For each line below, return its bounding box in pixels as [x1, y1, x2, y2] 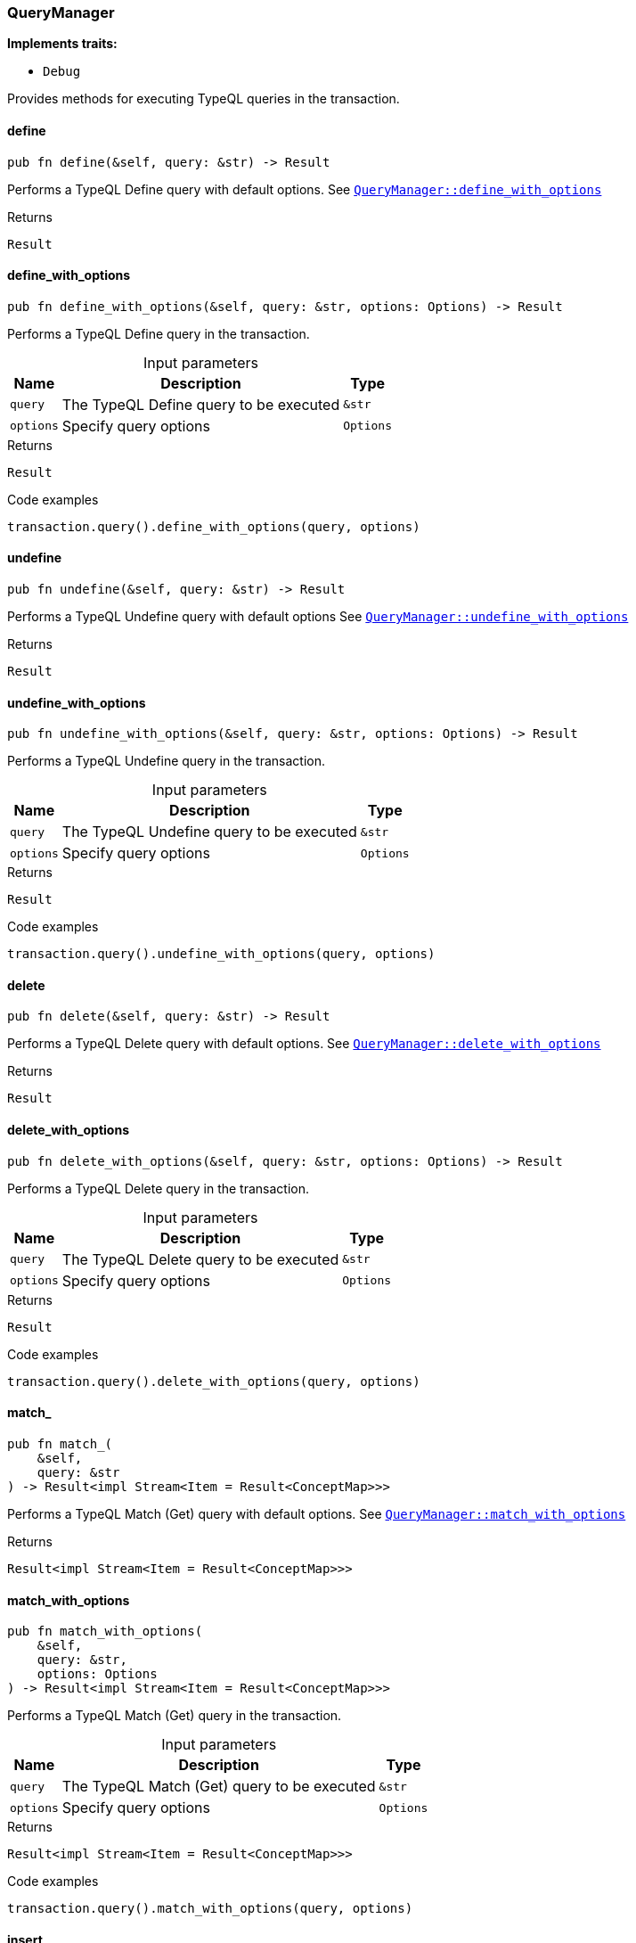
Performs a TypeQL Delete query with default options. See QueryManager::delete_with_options [7, 1036, 601, 1052]
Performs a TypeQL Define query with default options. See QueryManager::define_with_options [7, 181, 602, 197]
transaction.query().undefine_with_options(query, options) [7, 947, 436, 962]
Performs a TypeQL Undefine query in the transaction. [7, 753, 326, 769]
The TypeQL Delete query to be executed [61, 1250, 339, 1268]
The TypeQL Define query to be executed [61, 395, 340, 414]
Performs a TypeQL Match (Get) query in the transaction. [7, 1708, 342, 1724]
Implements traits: [7, 36, 118, 52]
